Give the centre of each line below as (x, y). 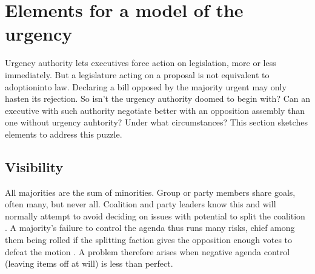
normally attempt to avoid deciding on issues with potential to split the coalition (155, 216)
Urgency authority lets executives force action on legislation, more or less (141, 63)
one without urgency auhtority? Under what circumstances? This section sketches (156, 122)
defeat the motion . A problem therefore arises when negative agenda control (148, 251)
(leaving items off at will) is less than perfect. (89, 263)
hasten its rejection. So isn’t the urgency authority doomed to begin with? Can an (157, 99)
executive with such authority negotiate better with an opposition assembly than (155, 110)
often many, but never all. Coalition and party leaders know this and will (141, 204)
